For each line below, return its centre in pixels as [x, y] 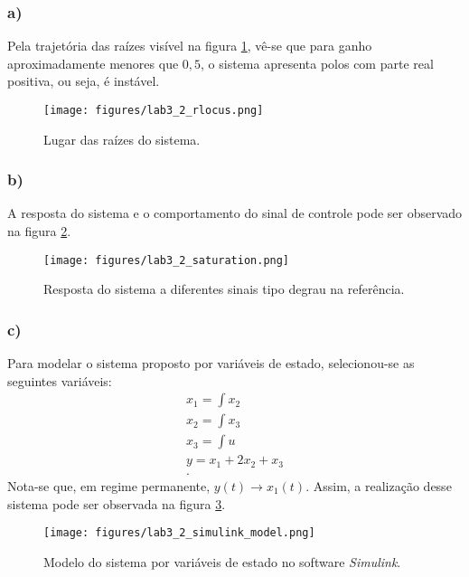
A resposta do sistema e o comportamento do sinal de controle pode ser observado [235, 213]
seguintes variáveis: [60, 380]
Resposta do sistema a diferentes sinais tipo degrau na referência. [224, 289]
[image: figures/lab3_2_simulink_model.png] [179, 533]
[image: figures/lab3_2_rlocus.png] [154, 110]
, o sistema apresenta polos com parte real [317, 63]
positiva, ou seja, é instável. [84, 81]
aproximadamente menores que [93, 63]
